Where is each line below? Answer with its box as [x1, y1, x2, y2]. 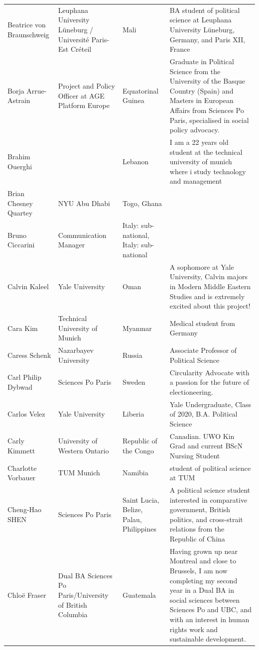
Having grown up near [169, 545, 238, 556]
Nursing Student [169, 450, 220, 460]
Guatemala [123, 590, 156, 600]
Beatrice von [7, 19, 46, 30]
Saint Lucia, [123, 494, 159, 505]
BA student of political [169, 4, 240, 15]
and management [169, 176, 222, 186]
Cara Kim [7, 323, 38, 333]
